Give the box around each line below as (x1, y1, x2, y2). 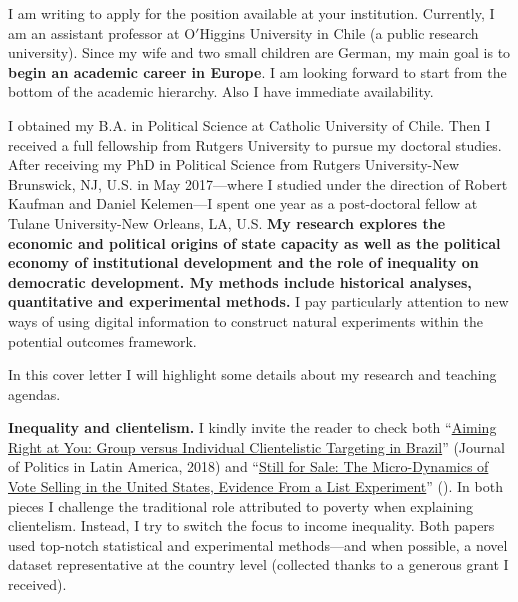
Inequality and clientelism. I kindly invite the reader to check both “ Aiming (8, 417, 497, 438)
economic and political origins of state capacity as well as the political (8, 232, 501, 253)
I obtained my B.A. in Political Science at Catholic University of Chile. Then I (8, 114, 491, 135)
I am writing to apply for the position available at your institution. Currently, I (8, 3, 495, 23)
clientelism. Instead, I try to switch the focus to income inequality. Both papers (8, 515, 495, 536)
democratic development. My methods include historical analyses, (8, 271, 472, 292)
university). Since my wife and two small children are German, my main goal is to (8, 42, 511, 63)
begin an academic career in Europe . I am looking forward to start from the (8, 61, 507, 82)
